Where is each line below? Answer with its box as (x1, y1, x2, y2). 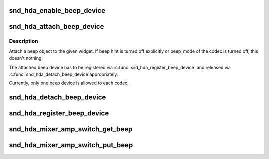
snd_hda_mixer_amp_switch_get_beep (9, 125, 133, 134)
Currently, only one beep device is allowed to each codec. (9, 80, 129, 86)
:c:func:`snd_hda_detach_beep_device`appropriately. (9, 71, 118, 77)
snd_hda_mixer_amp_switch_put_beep (9, 141, 133, 149)
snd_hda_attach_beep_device (9, 22, 104, 31)
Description (9, 38, 38, 45)
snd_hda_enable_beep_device (9, 6, 106, 15)
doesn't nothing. (9, 55, 43, 61)
